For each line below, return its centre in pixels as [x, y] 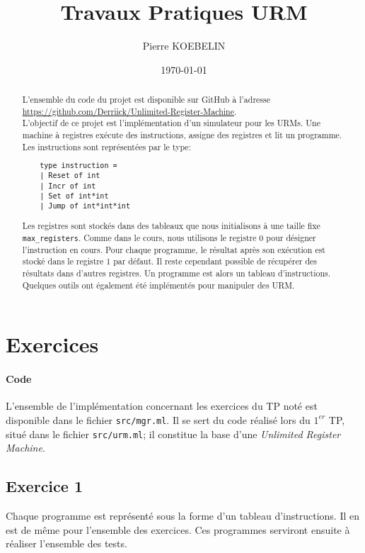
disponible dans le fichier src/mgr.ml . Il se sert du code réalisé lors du [158, 419]
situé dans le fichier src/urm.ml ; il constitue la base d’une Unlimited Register [173, 434]
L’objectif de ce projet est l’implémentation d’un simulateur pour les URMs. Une [171, 123]
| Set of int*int [74, 196]
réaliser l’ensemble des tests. [66, 543]
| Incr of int [68, 186]
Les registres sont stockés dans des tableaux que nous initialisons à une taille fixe [171, 225]
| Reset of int [70, 176]
